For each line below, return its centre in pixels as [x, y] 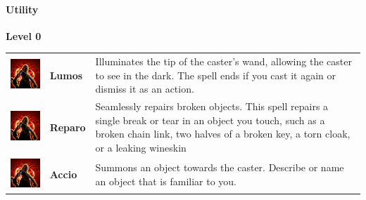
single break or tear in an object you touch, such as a [210, 120]
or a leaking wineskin [141, 147]
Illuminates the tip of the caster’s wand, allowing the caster [223, 61]
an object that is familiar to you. [166, 181]
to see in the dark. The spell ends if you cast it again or [215, 75]
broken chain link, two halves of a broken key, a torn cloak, [223, 134]
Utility [22, 9]
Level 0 [24, 35]
